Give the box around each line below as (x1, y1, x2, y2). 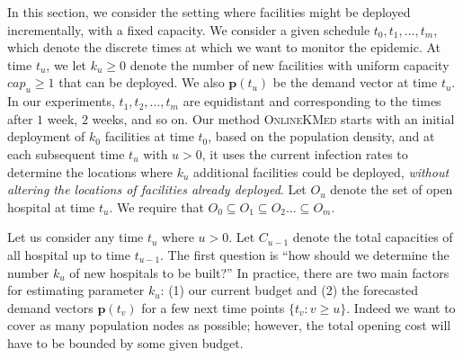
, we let (46, 55, 87, 74)
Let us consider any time (7, 228, 144, 246)
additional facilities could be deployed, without (193, 162, 450, 181)
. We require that (109, 197, 204, 216)
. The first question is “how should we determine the (160, 245, 450, 264)
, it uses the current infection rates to (201, 144, 408, 163)
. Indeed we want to (346, 298, 456, 317)
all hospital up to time (7, 245, 130, 264)
